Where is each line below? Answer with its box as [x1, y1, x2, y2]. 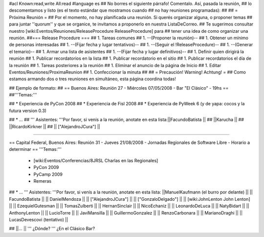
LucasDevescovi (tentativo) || [9, 216, 68, 222]
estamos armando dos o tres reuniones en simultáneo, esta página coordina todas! [9, 76, 176, 82]
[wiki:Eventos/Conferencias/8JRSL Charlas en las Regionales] [33, 157, 158, 164]
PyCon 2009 [33, 165, 59, 170]
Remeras [33, 178, 51, 184]
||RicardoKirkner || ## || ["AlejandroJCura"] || [9, 123, 100, 129]
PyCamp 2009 [33, 171, 63, 177]
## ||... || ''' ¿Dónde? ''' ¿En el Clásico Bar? [9, 226, 95, 232]
